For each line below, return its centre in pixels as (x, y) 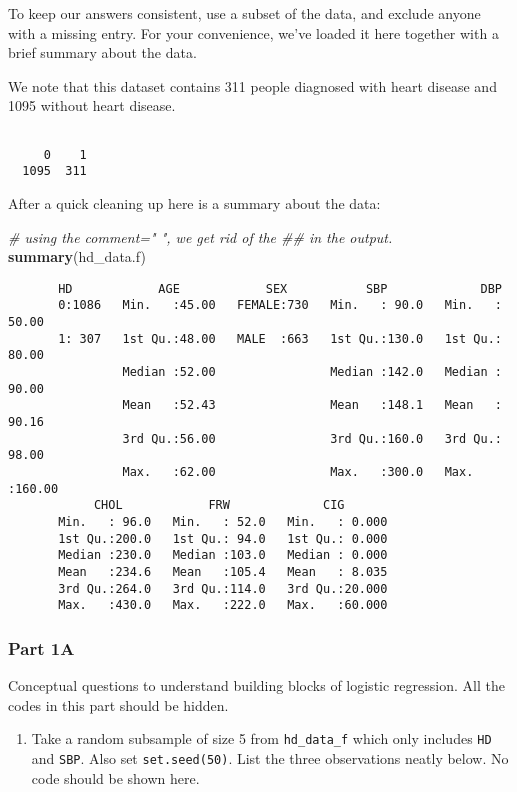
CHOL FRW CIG (219, 505)
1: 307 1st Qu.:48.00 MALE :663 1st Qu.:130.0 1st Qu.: (280, 338)
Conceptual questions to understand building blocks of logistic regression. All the (256, 685)
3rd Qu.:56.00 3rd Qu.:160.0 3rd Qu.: (312, 438)
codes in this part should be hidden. (118, 704)
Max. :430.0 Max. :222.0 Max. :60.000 (223, 605)
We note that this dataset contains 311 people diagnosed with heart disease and (252, 85)
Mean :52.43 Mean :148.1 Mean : (312, 405)
